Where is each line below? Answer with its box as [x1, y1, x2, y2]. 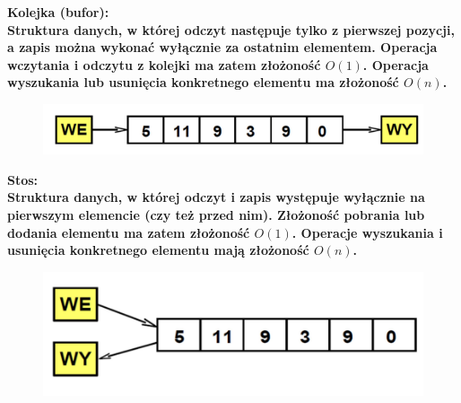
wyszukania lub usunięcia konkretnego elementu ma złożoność [7, 73, 399, 92]
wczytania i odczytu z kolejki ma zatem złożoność [7, 55, 321, 74]
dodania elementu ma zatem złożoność [7, 223, 250, 241]
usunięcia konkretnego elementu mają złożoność [7, 241, 309, 259]
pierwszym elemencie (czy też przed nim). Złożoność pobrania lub [7, 206, 425, 224]
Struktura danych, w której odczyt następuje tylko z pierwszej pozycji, [7, 20, 455, 39]
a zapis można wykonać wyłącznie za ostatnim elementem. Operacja [7, 38, 438, 57]
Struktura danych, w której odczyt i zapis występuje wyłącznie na [7, 188, 425, 206]
